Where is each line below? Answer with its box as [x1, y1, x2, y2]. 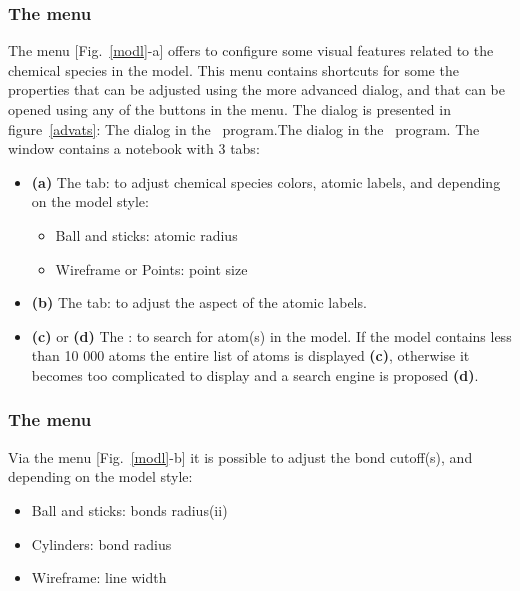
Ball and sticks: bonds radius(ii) [31, 499, 228, 520]
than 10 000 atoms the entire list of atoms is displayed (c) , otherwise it [31, 345, 470, 366]
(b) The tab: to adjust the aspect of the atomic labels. [31, 292, 367, 313]
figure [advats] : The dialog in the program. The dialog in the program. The [8, 118, 480, 139]
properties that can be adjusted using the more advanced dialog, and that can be [8, 79, 505, 100]
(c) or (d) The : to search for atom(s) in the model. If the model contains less [31, 325, 512, 346]
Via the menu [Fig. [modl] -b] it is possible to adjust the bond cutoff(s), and [8, 446, 473, 467]
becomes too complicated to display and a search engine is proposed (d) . [31, 364, 479, 385]
